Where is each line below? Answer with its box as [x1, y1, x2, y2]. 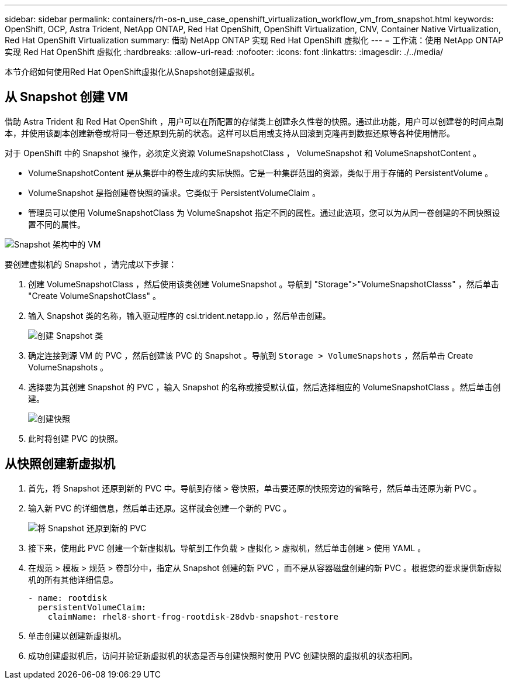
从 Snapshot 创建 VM [5, 90, 128, 105]
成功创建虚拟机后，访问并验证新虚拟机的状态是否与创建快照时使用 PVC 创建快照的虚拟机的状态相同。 [28, 650, 418, 661]
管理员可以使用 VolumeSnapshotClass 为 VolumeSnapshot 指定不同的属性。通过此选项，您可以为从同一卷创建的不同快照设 [28, 207, 500, 218]
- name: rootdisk [28, 593, 107, 603]
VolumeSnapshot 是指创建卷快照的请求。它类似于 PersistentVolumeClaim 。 [28, 187, 320, 198]
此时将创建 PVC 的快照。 [28, 433, 123, 444]
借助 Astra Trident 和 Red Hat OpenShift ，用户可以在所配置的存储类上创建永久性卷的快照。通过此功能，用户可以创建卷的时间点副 [5, 116, 503, 126]
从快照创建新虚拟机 [5, 456, 115, 472]
